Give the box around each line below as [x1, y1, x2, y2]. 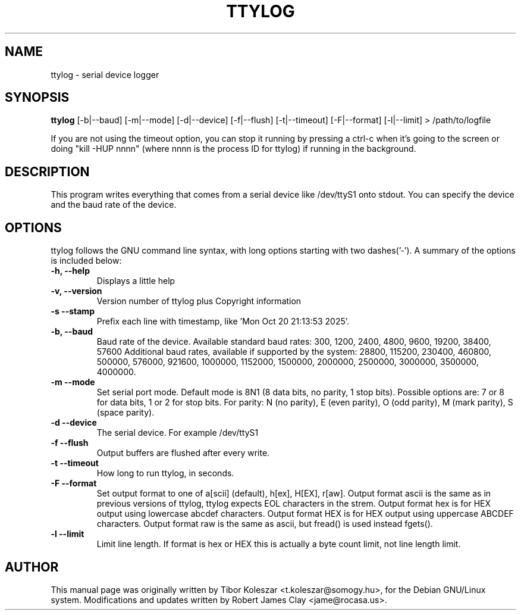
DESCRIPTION [5, 164, 90, 179]
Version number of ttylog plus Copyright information [96, 296, 302, 307]
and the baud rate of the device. [51, 199, 177, 210]
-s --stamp [51, 306, 95, 317]
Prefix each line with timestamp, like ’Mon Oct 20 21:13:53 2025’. [96, 316, 350, 327]
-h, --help [51, 266, 90, 276]
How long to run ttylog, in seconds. [96, 468, 234, 479]
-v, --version [51, 286, 102, 296]
